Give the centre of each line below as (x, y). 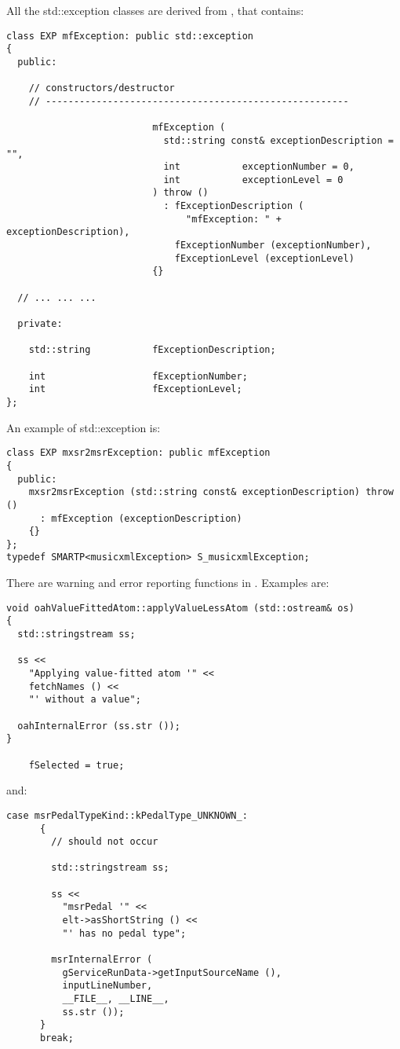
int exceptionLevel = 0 (253, 180)
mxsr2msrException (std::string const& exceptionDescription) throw (211, 492)
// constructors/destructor (102, 88)
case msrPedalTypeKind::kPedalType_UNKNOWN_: (127, 815)
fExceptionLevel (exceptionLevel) (264, 258)
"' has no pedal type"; (124, 933)
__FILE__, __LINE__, (116, 999)
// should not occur (105, 842)
